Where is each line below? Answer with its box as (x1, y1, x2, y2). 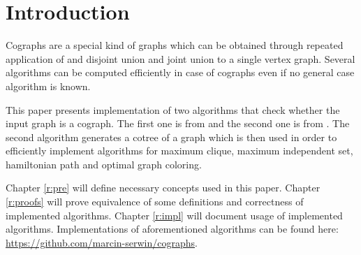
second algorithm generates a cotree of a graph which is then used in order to (6, 129, 337, 144)
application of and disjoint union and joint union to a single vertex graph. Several (6, 51, 355, 66)
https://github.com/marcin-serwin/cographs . (6, 235, 198, 249)
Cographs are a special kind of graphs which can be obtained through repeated (6, 38, 344, 52)
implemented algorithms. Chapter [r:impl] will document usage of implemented (6, 207, 343, 222)
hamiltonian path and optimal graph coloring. (6, 156, 202, 171)
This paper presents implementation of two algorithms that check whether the (6, 102, 340, 117)
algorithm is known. (6, 78, 91, 93)
